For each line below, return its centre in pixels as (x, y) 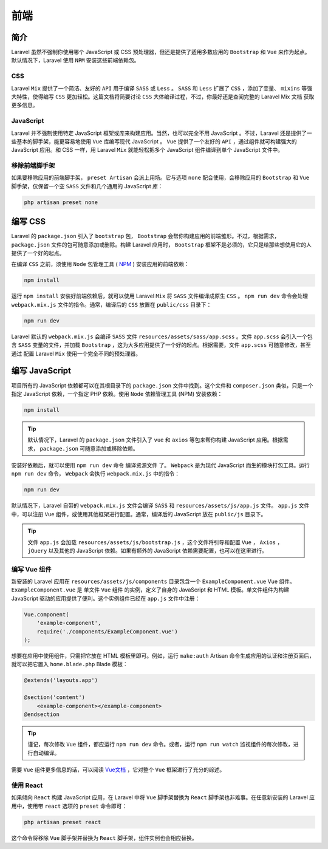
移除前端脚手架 (33, 166)
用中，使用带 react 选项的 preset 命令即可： (69, 806)
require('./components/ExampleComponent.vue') (108, 631)
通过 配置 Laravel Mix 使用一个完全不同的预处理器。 (76, 353)
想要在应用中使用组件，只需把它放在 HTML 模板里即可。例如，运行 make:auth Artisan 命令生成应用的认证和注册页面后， (163, 656)
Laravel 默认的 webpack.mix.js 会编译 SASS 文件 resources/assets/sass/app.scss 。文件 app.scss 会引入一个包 (162, 336)
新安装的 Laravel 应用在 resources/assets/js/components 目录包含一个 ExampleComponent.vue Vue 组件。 (153, 581)
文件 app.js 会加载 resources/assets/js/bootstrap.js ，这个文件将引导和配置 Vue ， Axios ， (155, 542)
